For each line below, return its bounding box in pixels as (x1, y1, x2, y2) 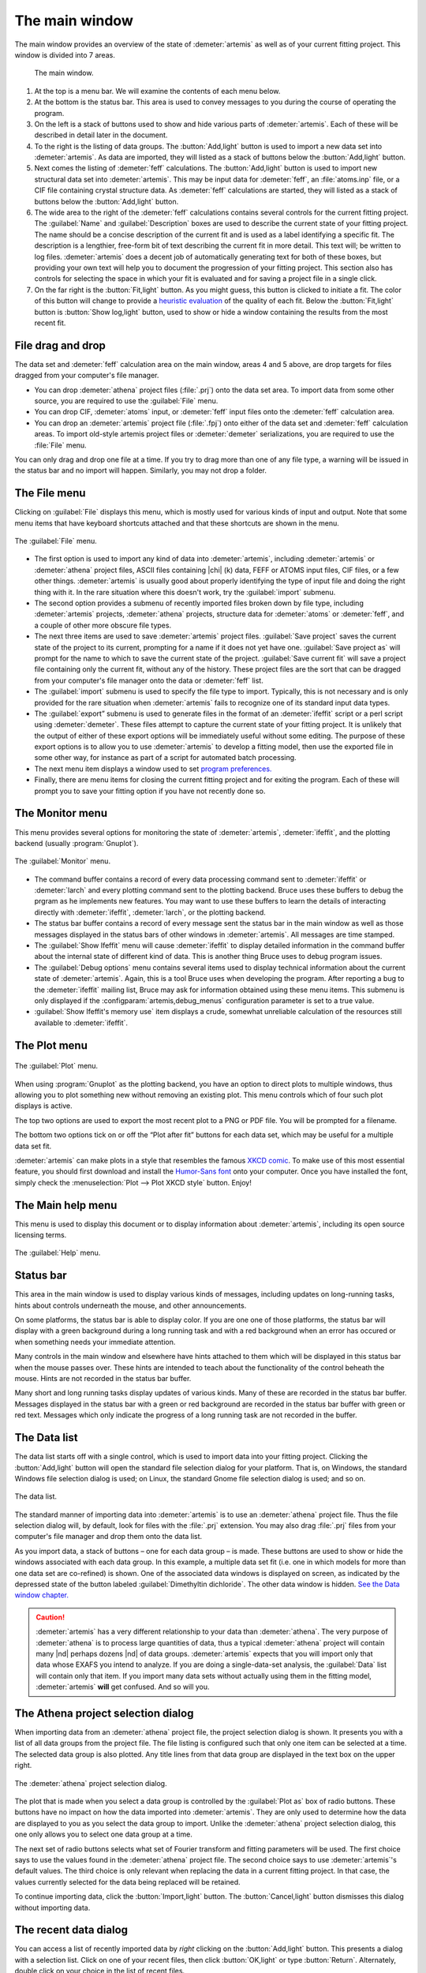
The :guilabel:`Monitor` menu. (14, 856, 110, 866)
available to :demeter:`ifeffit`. (34, 1018, 129, 1028)
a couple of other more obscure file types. (34, 620, 172, 630)
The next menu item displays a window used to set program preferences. (34, 764, 272, 773)
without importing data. (14, 1903, 91, 1912)
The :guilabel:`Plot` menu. (14, 1061, 99, 1071)
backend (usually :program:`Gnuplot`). (14, 838, 139, 848)
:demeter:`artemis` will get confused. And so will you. (35, 1682, 210, 1692)
